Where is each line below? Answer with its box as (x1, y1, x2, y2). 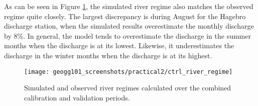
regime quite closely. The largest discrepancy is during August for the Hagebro (4, 11, 246, 21)
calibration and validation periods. (24, 92, 130, 102)
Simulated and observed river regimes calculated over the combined (24, 82, 231, 93)
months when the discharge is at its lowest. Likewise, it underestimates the (4, 40, 234, 51)
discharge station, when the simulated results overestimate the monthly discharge (4, 21, 254, 31)
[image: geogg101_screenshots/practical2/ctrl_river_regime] (24, 68, 233, 75)
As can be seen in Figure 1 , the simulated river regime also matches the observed (4, 1, 253, 11)
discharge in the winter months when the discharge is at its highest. (4, 50, 212, 60)
